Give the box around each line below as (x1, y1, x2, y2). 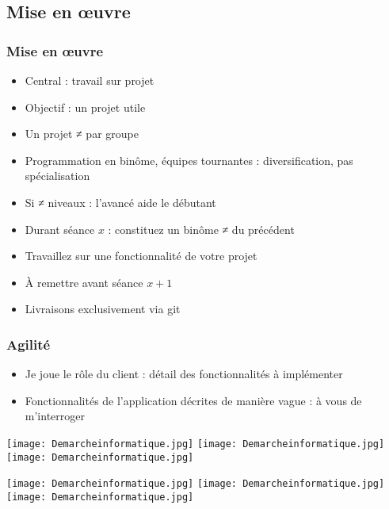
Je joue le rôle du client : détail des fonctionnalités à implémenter (25, 365, 343, 382)
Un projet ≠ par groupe (25, 125, 139, 142)
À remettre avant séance (25, 274, 143, 290)
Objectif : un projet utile (25, 98, 146, 115)
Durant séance (25, 220, 95, 237)
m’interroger (25, 408, 85, 424)
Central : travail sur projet (25, 72, 154, 88)
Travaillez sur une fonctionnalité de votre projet (25, 247, 257, 264)
